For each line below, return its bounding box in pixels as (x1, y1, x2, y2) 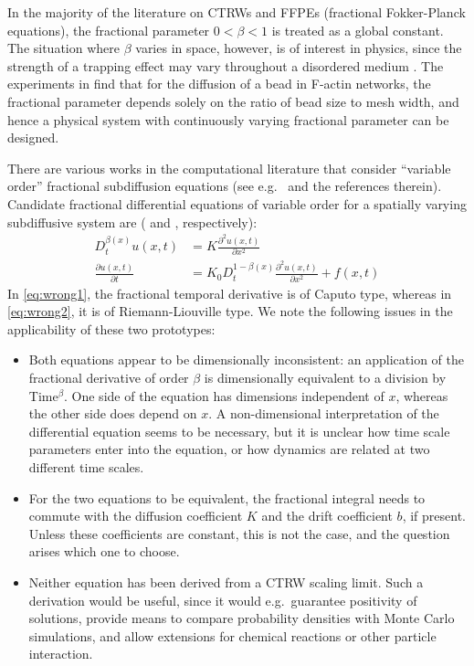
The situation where (7, 38, 121, 58)
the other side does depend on (28, 404, 197, 423)
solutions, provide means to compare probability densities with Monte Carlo (28, 608, 455, 628)
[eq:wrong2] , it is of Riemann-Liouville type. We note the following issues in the (7, 301, 453, 321)
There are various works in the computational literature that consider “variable (7, 158, 451, 177)
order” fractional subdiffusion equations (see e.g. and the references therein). (7, 176, 442, 196)
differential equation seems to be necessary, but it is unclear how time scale (28, 421, 450, 440)
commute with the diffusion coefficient (28, 506, 243, 525)
